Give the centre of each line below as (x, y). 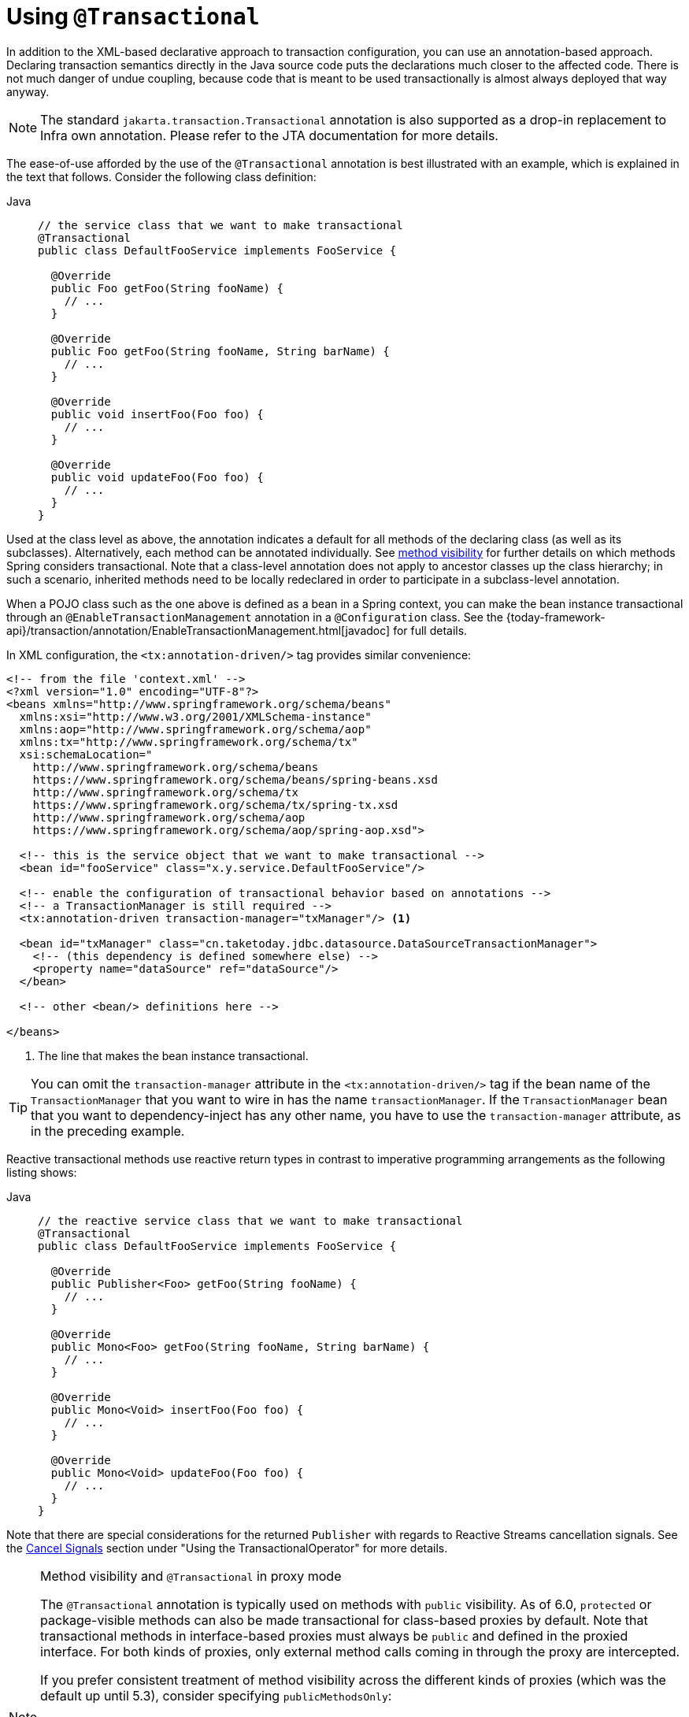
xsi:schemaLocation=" (86, 754)
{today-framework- (556, 617)
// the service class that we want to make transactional (220, 225)
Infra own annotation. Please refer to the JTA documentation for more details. (269, 135)
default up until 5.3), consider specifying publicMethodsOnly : (216, 1695)
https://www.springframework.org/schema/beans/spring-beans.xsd (235, 779)
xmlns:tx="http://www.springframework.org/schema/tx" (189, 742)
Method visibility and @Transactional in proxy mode (191, 1576)
